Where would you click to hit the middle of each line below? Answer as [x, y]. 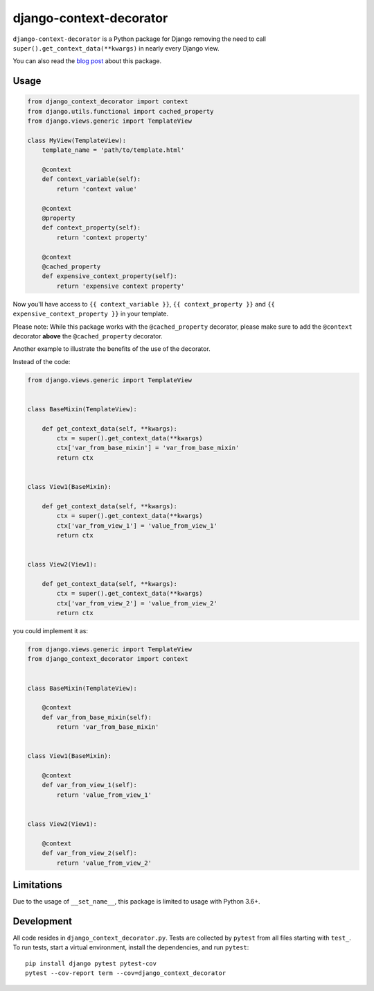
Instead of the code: [42, 361]
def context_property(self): [91, 228]
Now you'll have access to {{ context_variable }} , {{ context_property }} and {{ [144, 304]
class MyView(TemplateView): [77, 140]
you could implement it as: [50, 631]
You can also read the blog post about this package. [87, 61]
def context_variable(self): [91, 179]
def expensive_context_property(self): [110, 276]
